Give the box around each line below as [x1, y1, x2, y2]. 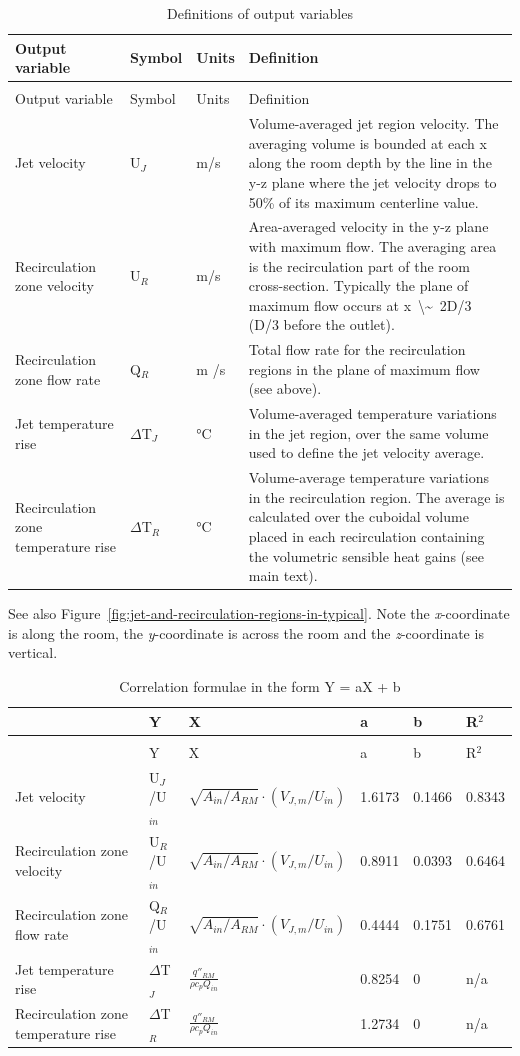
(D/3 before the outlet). [248, 314, 395, 335]
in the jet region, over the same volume [248, 422, 489, 443]
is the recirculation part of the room [248, 255, 470, 276]
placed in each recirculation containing [248, 526, 485, 546]
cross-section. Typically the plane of [248, 275, 469, 296]
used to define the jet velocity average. [248, 442, 485, 463]
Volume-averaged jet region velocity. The [248, 113, 499, 134]
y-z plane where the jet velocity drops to [248, 171, 497, 192]
